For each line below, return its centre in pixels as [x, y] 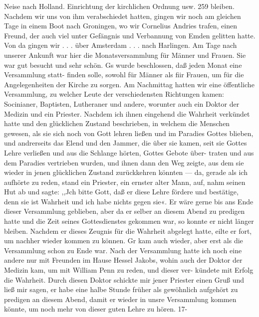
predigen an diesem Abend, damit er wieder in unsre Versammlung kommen [120, 299]
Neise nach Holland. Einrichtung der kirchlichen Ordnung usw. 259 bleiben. [119, 6]
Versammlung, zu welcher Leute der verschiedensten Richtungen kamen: [114, 94]
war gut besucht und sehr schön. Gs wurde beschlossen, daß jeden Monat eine [123, 65]
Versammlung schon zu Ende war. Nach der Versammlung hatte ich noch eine [123, 250]
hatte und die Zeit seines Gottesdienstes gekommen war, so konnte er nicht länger [129, 221]
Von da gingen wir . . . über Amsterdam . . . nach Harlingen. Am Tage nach [121, 45]
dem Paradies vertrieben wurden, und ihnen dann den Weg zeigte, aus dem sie [124, 162]
